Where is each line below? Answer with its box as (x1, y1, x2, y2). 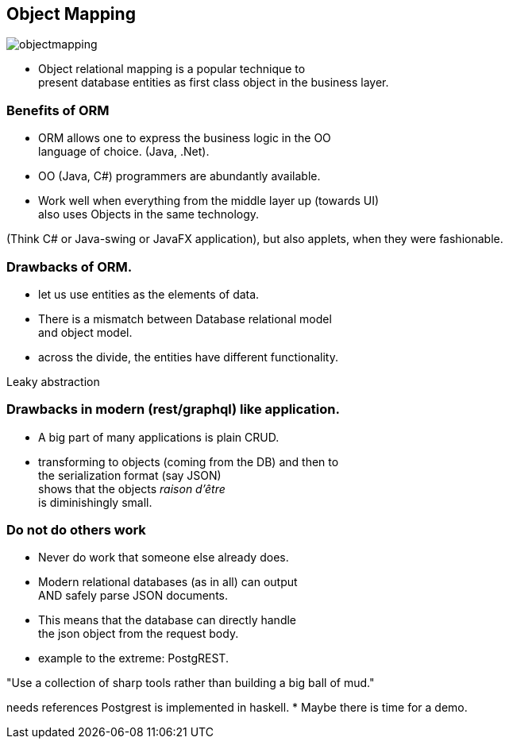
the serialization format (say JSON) (38, 468, 222, 482)
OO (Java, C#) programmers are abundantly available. (38, 169, 321, 183)
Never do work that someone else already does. (38, 550, 289, 565)
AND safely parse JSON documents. (38, 589, 228, 603)
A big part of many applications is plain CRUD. (38, 430, 280, 444)
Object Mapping (6, 4, 136, 24)
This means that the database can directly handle (38, 613, 297, 627)
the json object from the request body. (38, 627, 239, 641)
